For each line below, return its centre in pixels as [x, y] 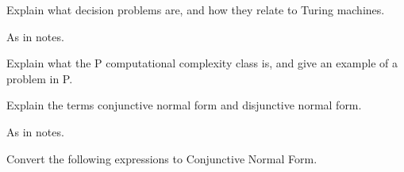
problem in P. [40, 78]
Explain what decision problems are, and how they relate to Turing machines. [196, 10]
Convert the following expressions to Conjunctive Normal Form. [162, 158]
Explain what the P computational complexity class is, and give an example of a [202, 63]
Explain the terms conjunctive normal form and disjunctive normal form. [184, 105]
